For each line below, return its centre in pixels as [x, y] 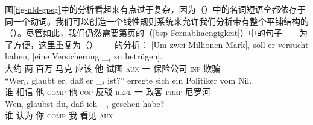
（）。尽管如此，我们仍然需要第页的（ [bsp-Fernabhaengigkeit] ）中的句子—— [152, 33]
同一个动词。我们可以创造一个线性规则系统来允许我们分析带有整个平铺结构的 [157, 21]
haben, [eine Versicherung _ [57, 56]
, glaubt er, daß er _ [64, 80]
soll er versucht [281, 44]
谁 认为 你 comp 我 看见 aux [59, 115]
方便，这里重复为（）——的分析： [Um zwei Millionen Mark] [130, 44]
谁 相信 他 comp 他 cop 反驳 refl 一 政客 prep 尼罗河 [108, 92]
